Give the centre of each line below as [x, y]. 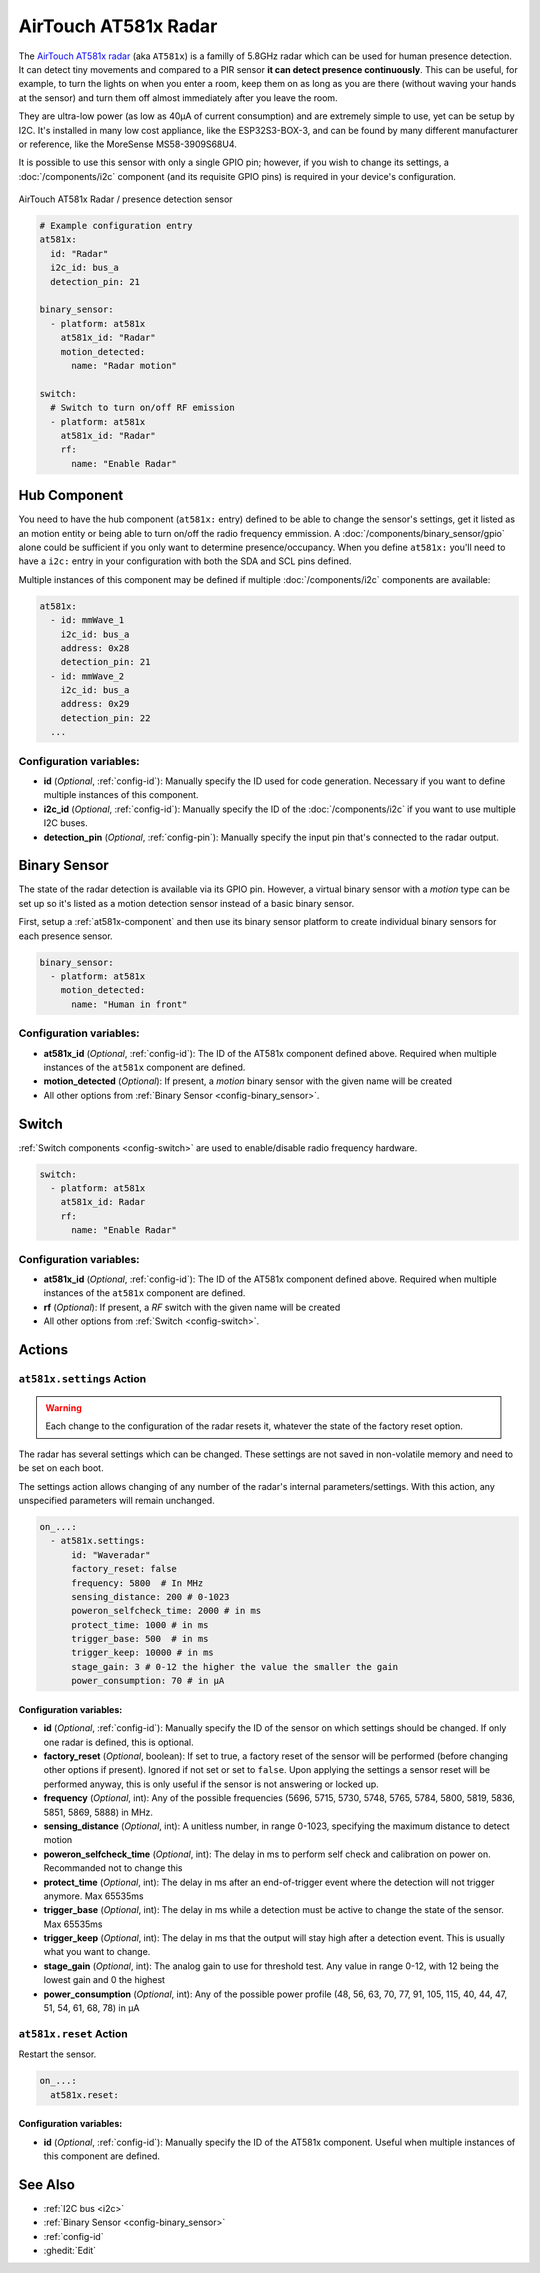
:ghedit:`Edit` [70, 2251]
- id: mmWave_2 [87, 676]
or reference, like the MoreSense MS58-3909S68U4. [127, 144]
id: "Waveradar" [111, 1554]
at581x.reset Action [73, 2033]
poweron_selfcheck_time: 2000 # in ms [166, 1611]
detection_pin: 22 [105, 718]
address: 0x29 [95, 704]
